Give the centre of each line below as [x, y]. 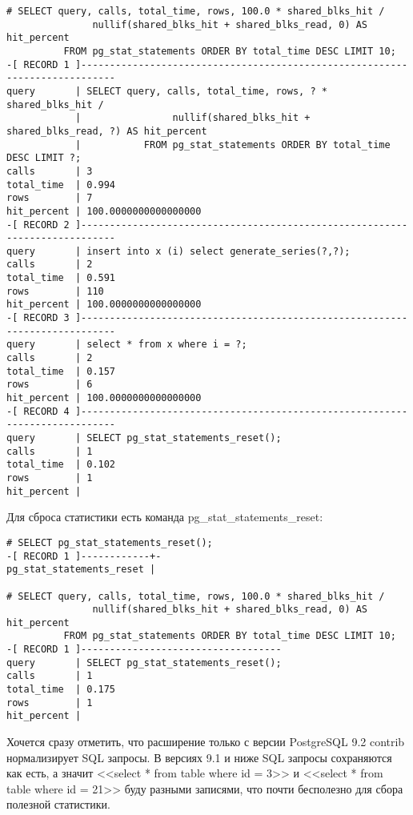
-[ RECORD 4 [38, 411]
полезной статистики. [58, 804]
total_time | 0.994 [61, 185]
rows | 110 [55, 291]
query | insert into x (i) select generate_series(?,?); [178, 251]
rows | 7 [50, 198]
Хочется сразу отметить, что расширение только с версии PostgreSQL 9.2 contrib [206, 742]
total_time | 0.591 [61, 278]
